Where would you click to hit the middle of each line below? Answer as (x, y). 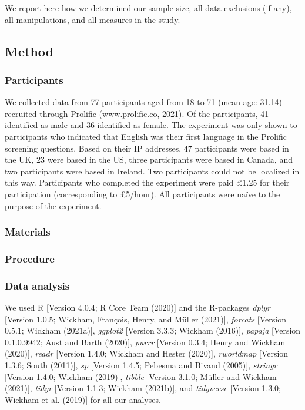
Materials (28, 232)
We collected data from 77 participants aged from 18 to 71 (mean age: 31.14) (143, 102)
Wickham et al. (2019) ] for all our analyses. (83, 399)
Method (29, 51)
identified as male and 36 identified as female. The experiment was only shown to (151, 125)
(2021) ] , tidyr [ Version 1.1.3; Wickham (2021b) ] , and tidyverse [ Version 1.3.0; (143, 388)
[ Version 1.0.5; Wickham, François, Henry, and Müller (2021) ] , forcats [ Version (145, 319)
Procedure (30, 258)
